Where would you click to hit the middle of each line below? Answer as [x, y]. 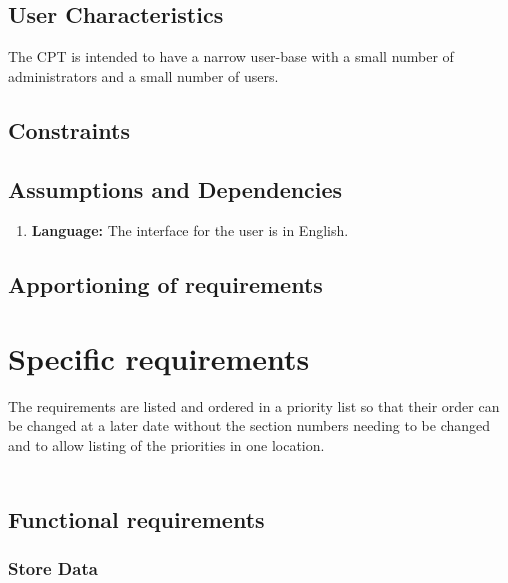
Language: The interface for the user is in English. [190, 230]
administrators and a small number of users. [143, 75]
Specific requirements [159, 357]
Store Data [53, 567]
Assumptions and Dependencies [175, 188]
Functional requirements [136, 518]
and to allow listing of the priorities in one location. [166, 445]
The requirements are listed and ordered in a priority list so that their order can [254, 405]
